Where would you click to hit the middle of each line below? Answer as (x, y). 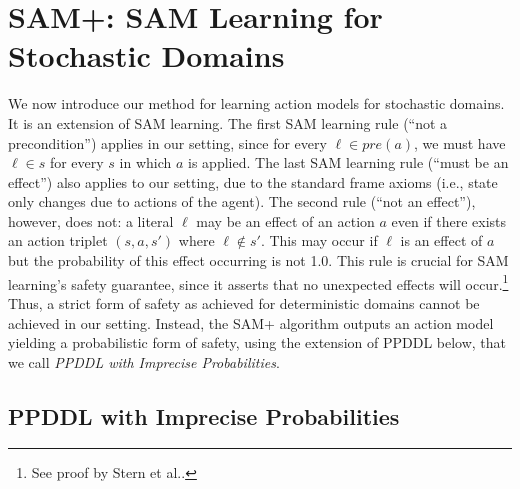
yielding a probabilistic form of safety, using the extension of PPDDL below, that (257, 342)
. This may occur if (319, 240)
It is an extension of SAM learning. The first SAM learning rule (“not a (228, 122)
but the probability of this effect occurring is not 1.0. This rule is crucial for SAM (258, 260)
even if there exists (449, 220)
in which (145, 162)
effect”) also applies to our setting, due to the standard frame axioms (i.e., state (253, 181)
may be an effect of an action (285, 220)
